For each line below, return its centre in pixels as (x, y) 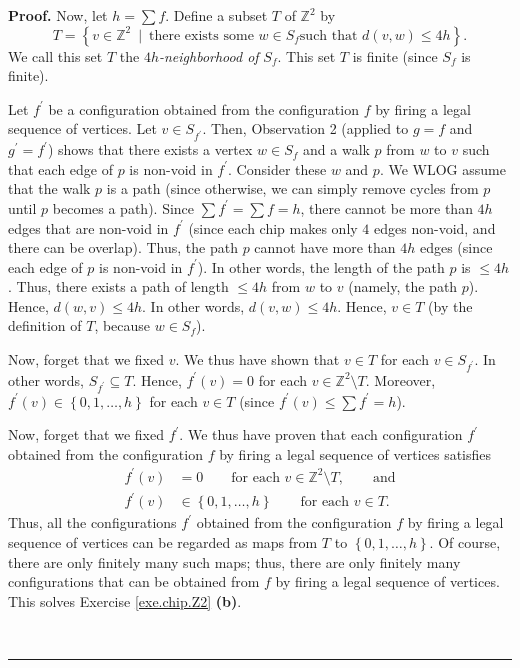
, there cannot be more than (386, 207)
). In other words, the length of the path (321, 266)
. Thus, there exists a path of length (118, 286)
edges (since (456, 247)
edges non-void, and (435, 227)
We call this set (55, 55)
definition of (45, 325)
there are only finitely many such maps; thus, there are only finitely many (234, 561)
